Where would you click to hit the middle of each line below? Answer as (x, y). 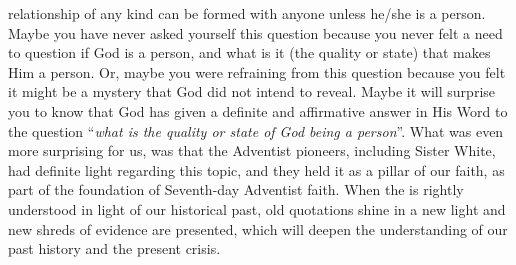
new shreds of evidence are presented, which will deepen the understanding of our (258, 228)
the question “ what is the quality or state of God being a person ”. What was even (256, 130)
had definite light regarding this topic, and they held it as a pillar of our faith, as (256, 169)
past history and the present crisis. (114, 248)
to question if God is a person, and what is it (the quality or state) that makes (249, 52)
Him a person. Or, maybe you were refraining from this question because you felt (257, 71)
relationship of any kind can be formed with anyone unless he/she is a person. (247, 13)
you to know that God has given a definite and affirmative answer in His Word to (258, 110)
